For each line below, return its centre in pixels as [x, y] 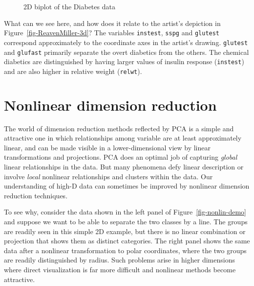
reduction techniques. [36, 195]
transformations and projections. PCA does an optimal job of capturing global [121, 157]
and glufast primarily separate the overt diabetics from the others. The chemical [127, 52]
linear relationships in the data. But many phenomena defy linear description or [124, 166]
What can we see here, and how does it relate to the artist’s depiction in [112, 23]
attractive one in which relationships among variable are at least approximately [123, 138]
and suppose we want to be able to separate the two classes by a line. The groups [126, 221]
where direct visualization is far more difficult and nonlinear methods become [120, 269]
